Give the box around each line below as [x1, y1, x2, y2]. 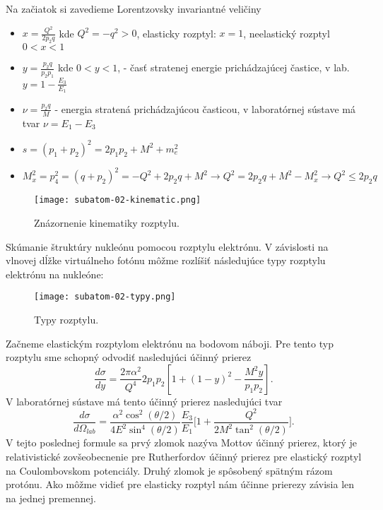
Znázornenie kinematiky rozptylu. [34, 215, 179, 230]
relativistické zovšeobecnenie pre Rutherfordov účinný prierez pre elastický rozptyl [6, 449, 362, 463]
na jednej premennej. [6, 490, 97, 505]
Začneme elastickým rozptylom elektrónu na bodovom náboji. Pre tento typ [6, 336, 334, 350]
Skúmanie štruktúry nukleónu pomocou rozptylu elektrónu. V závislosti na [6, 239, 329, 254]
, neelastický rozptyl [243, 25, 330, 40]
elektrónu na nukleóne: [6, 266, 104, 281]
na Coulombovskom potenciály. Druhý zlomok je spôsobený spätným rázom [6, 463, 333, 478]
